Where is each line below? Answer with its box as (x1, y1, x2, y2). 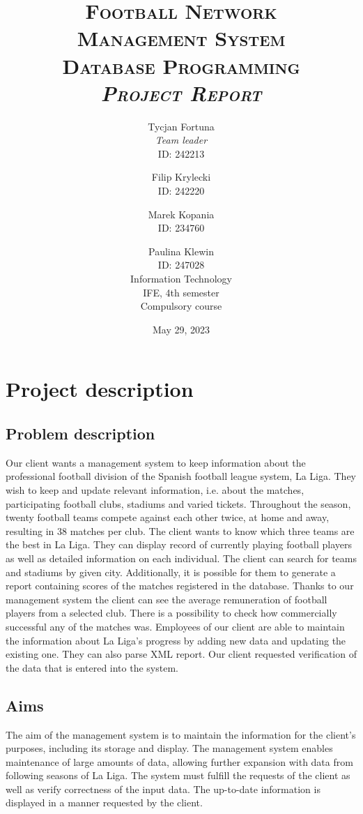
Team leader (155, 133, 208, 147)
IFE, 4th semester (143, 285, 219, 299)
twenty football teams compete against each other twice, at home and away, (6, 510, 330, 525)
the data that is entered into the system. (6, 660, 178, 674)
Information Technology (130, 271, 232, 286)
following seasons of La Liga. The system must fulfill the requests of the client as (6, 768, 350, 783)
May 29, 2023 (152, 322, 210, 336)
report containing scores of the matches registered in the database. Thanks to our (6, 578, 354, 593)
